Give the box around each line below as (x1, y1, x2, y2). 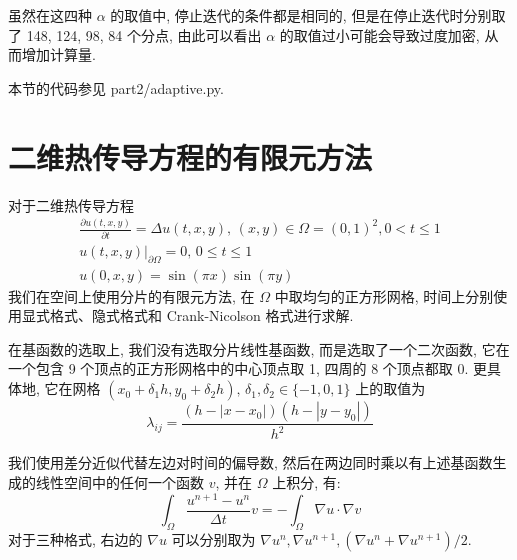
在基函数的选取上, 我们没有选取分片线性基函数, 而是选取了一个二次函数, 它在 (8, 338, 510, 359)
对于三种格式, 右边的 (8, 528, 143, 549)
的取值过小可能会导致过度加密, (279, 24, 480, 45)
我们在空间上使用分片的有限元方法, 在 (8, 285, 255, 306)
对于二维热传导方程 (8, 194, 134, 215)
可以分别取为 (171, 528, 256, 549)
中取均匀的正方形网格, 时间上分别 (274, 285, 494, 306)
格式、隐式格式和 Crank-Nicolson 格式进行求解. (49, 305, 354, 326)
